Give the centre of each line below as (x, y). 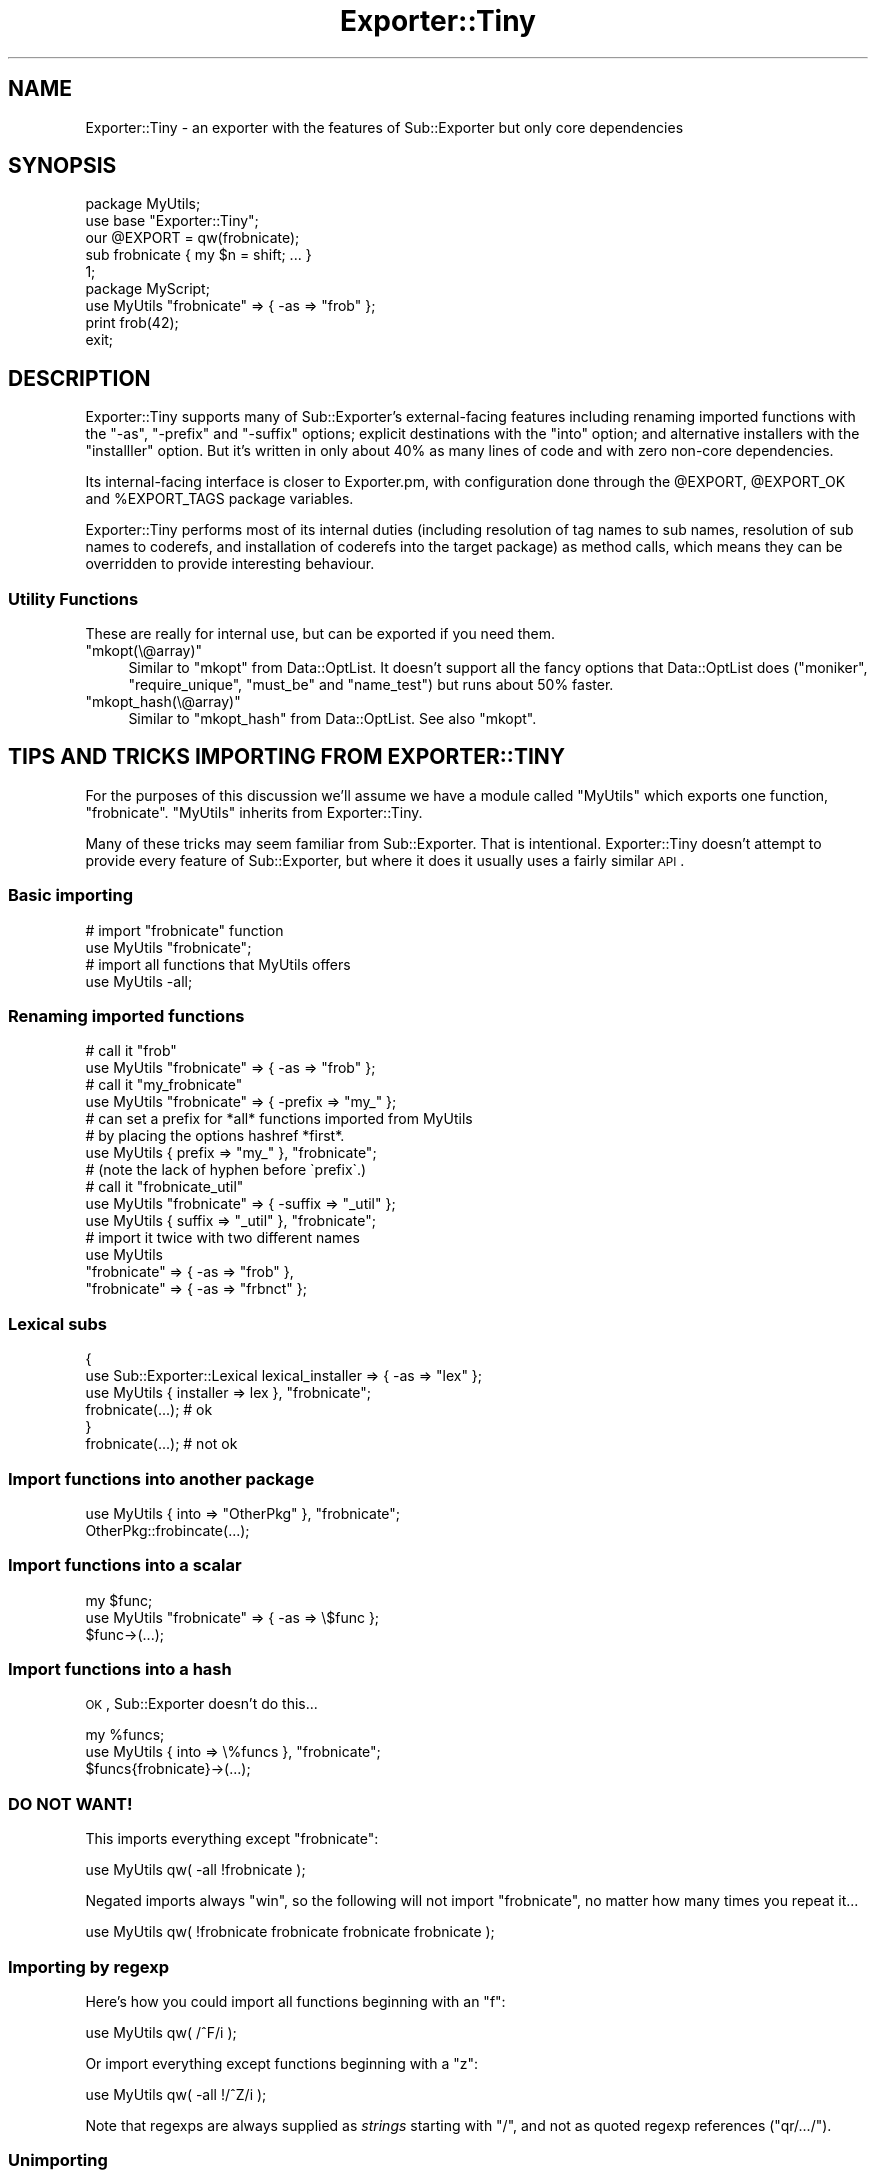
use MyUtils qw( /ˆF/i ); (161, 2032)
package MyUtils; (143, 204)
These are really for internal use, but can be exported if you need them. (320, 634)
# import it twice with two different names (222, 1238)
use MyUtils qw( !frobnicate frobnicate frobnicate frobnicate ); (290, 1932)
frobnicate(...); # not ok (161, 1444)
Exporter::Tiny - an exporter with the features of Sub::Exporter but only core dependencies (384, 127)
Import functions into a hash (120, 1669)
